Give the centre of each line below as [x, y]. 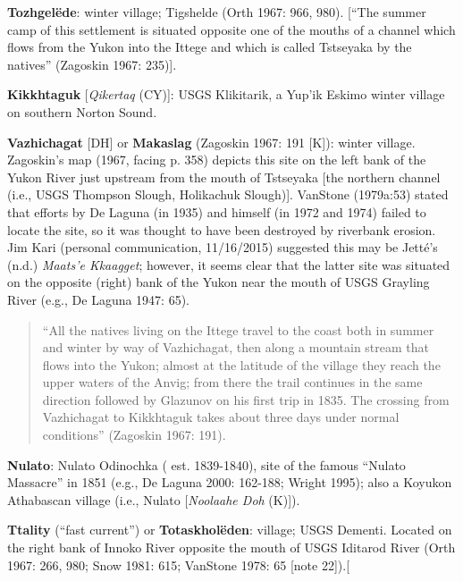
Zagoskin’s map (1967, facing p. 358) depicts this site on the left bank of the [217, 160]
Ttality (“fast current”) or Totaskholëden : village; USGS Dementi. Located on [230, 530]
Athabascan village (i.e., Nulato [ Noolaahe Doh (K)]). [154, 499]
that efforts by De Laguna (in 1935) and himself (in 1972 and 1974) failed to [217, 211]
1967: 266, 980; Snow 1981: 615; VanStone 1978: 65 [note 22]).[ [179, 564]
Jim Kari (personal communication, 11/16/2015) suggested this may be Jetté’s [223, 247]
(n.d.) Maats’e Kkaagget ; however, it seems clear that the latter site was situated [229, 264]
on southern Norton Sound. [82, 111]
